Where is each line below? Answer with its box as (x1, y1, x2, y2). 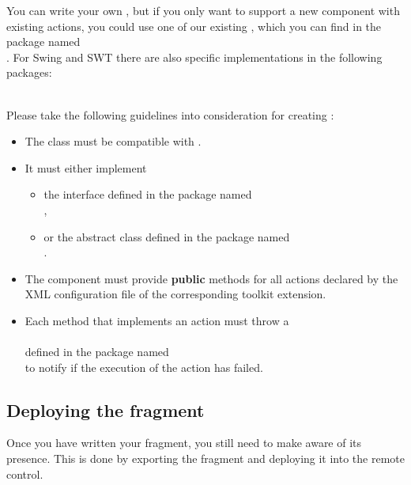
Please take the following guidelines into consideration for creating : (6, 106, 334, 123)
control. (6, 465, 43, 482)
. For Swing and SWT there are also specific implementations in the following (6, 48, 383, 65)
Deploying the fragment (6, 397, 205, 422)
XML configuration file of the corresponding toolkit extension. (25, 286, 326, 302)
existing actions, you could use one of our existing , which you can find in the (6, 17, 382, 34)
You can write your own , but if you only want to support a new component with (6, 2, 400, 18)
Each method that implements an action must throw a (25, 312, 289, 328)
